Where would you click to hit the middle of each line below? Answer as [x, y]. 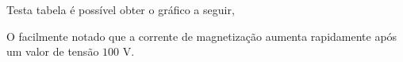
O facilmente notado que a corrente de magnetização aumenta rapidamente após [202, 36]
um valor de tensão [53, 51]
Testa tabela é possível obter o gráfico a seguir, [121, 9]
